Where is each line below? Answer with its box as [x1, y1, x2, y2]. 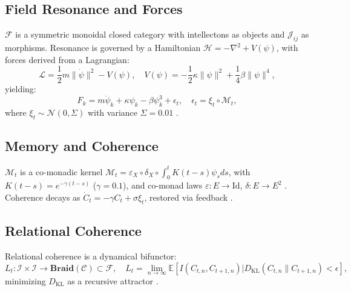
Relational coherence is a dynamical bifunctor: [5, 250, 177, 263]
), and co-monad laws [123, 179, 203, 192]
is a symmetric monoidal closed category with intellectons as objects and [15, 28, 285, 41]
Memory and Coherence [5, 136, 159, 155]
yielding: [5, 82, 36, 95]
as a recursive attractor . [67, 274, 159, 287]
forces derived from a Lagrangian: [5, 53, 130, 65]
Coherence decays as [5, 191, 80, 204]
